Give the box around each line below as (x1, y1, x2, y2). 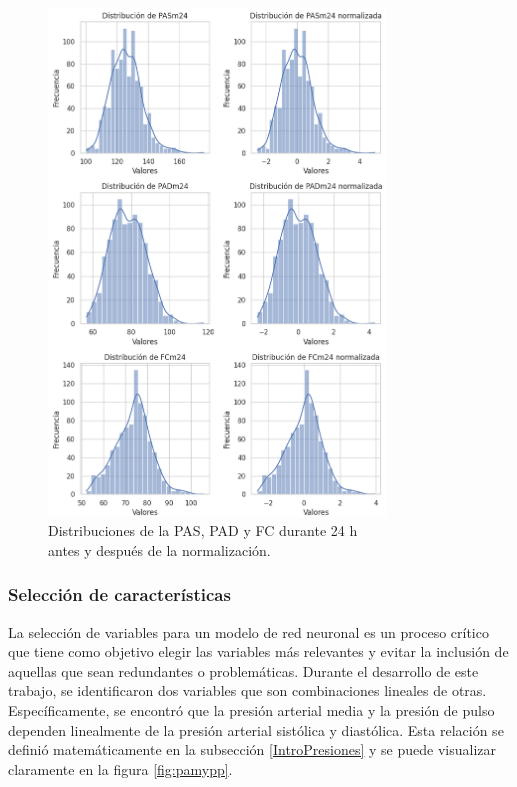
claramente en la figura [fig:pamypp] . (8, 758, 233, 779)
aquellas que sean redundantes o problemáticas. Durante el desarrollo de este (8, 660, 479, 681)
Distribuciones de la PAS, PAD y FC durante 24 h (48, 520, 358, 541)
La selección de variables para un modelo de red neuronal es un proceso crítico (8, 621, 489, 642)
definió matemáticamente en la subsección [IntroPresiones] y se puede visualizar (8, 739, 497, 760)
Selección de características (8, 582, 231, 607)
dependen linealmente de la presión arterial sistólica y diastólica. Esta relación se (8, 719, 504, 740)
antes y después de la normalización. (48, 539, 271, 560)
